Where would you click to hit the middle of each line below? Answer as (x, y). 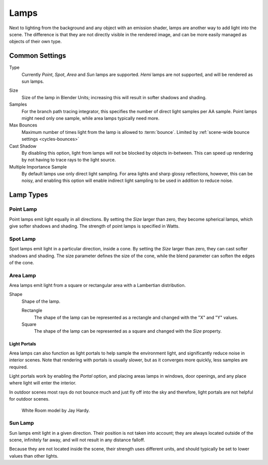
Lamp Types (29, 195)
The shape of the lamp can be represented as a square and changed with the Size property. (128, 331)
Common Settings (38, 56)
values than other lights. (34, 456)
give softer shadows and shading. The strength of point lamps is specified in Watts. (94, 226)
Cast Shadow (23, 146)
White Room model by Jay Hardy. (56, 410)
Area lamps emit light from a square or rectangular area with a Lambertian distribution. (98, 286)
